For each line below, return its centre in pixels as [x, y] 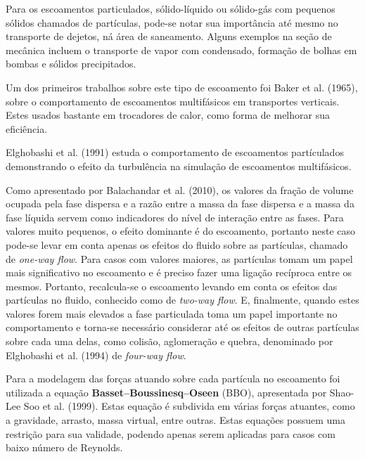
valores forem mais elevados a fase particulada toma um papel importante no [172, 313]
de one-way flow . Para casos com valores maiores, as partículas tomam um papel [179, 258]
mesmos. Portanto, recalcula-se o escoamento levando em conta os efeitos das [172, 286]
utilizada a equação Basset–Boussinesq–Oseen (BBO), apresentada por [166, 392]
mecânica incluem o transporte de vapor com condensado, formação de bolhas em [181, 50]
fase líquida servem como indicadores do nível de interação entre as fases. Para [175, 217]
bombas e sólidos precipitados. [71, 64]
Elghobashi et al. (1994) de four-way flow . [96, 355]
